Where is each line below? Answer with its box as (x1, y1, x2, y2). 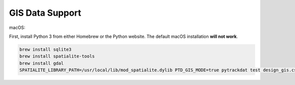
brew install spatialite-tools (19, 54, 95, 59)
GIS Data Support (9, 7, 82, 18)
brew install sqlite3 (19, 47, 72, 52)
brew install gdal (19, 60, 64, 66)
